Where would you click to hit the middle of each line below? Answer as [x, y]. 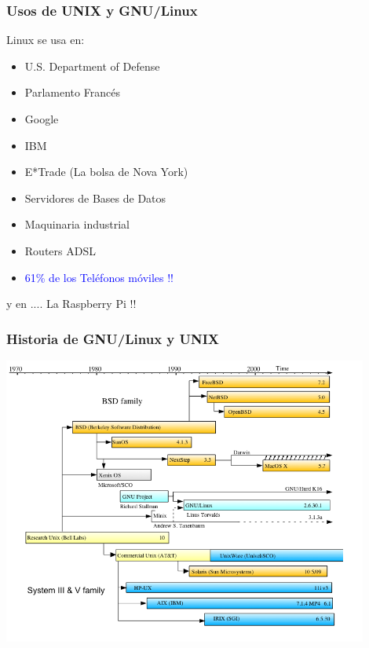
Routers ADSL [60, 250]
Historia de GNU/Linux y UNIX [113, 338]
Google [42, 119]
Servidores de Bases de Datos [95, 198]
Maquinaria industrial [77, 224]
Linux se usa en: [46, 40]
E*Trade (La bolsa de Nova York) [106, 172]
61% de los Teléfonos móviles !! [99, 277]
